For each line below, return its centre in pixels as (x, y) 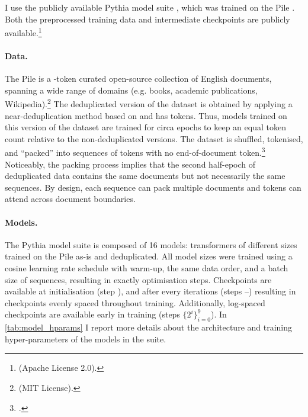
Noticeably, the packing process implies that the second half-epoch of (130, 164)
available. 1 (23, 32)
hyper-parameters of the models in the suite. (86, 339)
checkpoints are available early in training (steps (92, 314)
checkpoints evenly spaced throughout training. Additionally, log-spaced (135, 302)
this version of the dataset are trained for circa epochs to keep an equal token (145, 127)
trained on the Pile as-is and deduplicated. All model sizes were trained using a (149, 256)
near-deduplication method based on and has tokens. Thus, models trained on (146, 115)
